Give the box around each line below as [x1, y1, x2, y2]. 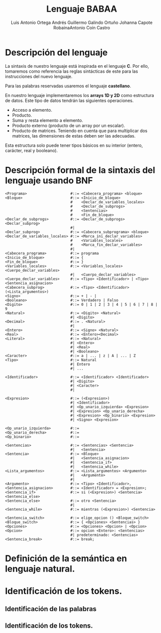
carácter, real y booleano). [5, 147, 58, 153]
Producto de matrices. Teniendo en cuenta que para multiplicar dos [12, 128, 147, 134]
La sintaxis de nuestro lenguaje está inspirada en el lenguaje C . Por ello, [5, 63, 149, 69]
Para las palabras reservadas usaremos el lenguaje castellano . [5, 83, 131, 89]
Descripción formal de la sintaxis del [5, 164, 156, 176]
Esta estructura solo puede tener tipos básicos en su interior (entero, [5, 142, 143, 148]
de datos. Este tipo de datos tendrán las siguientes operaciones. [5, 98, 134, 103]
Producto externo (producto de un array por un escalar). [12, 122, 125, 128]
